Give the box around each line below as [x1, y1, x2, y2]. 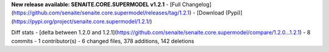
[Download [196, 9, 225, 16]
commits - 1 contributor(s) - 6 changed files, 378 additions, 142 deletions [11, 37, 194, 45]
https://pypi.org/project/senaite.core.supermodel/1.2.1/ [13, 18, 150, 25]
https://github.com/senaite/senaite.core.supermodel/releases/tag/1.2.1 [13, 9, 190, 16]
